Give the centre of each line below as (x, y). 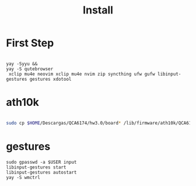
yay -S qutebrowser (30, 69)
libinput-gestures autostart (41, 172)
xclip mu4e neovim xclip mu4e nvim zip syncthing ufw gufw (82, 74)
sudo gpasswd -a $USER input (41, 162)
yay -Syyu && (22, 64)
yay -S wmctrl (23, 177)
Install (98, 10)
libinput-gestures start (36, 167)
